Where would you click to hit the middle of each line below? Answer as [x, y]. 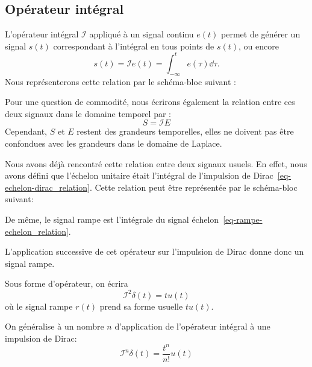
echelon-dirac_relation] [47, 187]
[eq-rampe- [243, 219]
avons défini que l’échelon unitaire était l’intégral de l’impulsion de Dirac [139, 175]
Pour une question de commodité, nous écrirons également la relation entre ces [150, 102]
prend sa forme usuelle [141, 306]
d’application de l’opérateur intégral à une [192, 326]
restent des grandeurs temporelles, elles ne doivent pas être [185, 131]
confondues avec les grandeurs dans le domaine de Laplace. [114, 143]
